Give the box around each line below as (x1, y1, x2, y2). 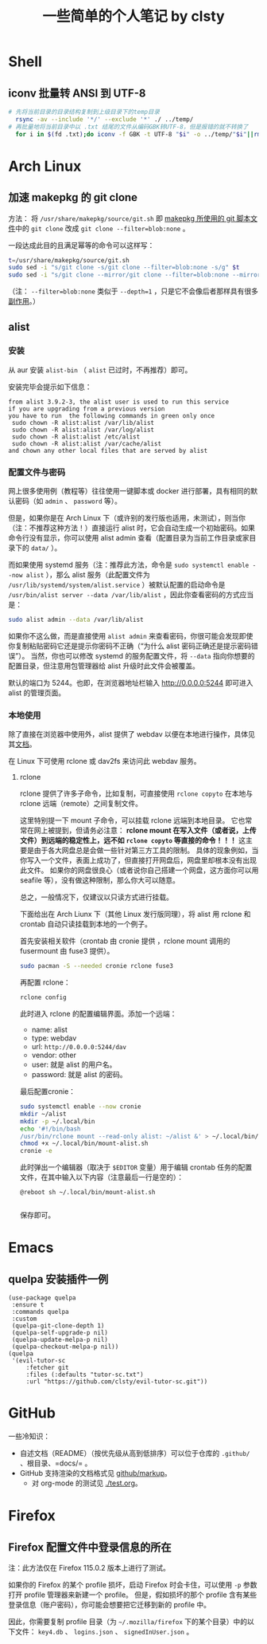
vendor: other (31, 1050, 77, 1060)
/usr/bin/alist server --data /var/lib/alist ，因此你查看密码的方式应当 (8, 590, 254, 600)
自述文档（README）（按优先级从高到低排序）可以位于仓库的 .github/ (19, 1449, 250, 1458)
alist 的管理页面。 (8, 687, 66, 698)
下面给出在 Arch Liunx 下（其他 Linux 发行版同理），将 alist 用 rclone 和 (19, 910, 252, 919)
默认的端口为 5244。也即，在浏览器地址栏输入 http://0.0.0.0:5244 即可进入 (8, 678, 253, 687)
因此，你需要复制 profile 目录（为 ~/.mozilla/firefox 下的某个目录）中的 (8, 1617, 248, 1626)
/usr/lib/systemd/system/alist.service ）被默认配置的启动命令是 (8, 580, 226, 590)
